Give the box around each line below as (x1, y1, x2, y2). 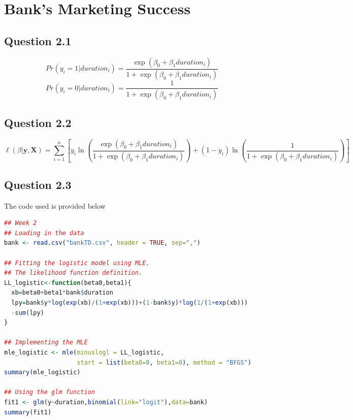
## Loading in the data (4, 229, 84, 237)
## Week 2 (4, 219, 37, 227)
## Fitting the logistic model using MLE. (4, 259, 150, 267)
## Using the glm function (4, 389, 95, 396)
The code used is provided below (4, 200, 106, 211)
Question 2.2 (4, 114, 72, 130)
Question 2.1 (4, 33, 72, 48)
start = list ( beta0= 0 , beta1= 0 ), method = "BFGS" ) (77, 359, 251, 366)
